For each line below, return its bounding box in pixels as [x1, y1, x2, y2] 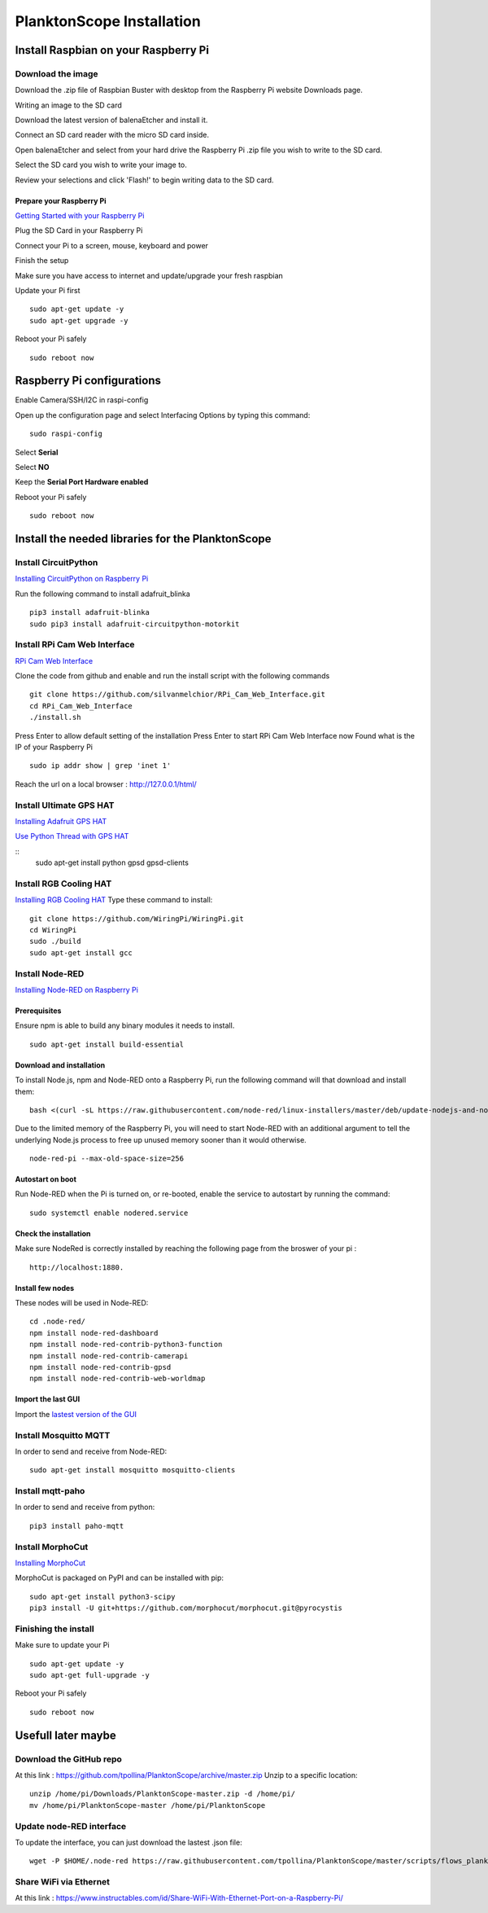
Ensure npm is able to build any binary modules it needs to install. [15, 1020, 235, 1030]
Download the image [15, 68, 98, 79]
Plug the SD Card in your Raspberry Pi [15, 226, 143, 235]
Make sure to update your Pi [15, 1640, 110, 1650]
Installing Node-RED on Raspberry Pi [15, 985, 138, 994]
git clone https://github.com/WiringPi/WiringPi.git [29, 914, 244, 924]
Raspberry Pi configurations [15, 374, 162, 388]
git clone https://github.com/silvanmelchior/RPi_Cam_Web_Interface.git [29, 690, 325, 700]
